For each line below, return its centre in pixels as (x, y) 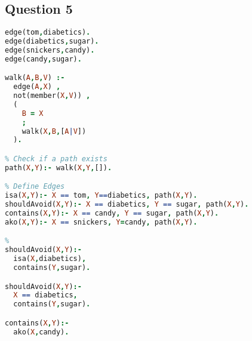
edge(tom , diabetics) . (48, 33)
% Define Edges (35, 187)
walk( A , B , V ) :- (35, 78)
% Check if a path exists (56, 159)
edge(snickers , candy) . (50, 50)
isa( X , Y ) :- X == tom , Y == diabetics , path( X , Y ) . (101, 196)
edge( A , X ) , (37, 87)
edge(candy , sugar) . (43, 59)
